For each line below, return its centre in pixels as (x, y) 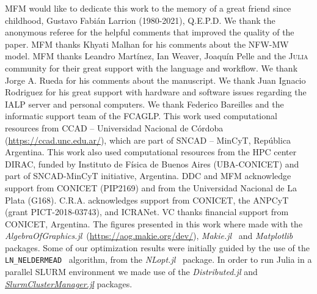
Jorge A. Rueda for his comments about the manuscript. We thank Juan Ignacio (155, 80)
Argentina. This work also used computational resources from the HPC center (151, 152)
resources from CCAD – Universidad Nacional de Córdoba (114, 127)
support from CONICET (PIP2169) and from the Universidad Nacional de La (151, 187)
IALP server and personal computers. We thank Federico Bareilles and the (144, 104)
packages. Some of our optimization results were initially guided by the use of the (157, 247)
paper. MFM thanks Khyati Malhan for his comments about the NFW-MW (147, 44)
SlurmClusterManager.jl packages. (69, 283)
